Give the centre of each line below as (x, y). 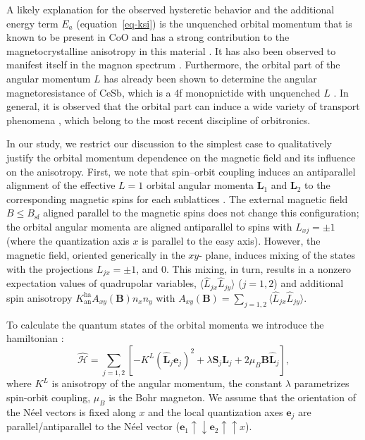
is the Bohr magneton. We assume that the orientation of (233, 397)
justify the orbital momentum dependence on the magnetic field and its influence (181, 157)
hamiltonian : (35, 338)
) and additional (309, 283)
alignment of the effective (61, 185)
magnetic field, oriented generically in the (96, 254)
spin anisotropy (39, 297)
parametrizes (322, 383)
